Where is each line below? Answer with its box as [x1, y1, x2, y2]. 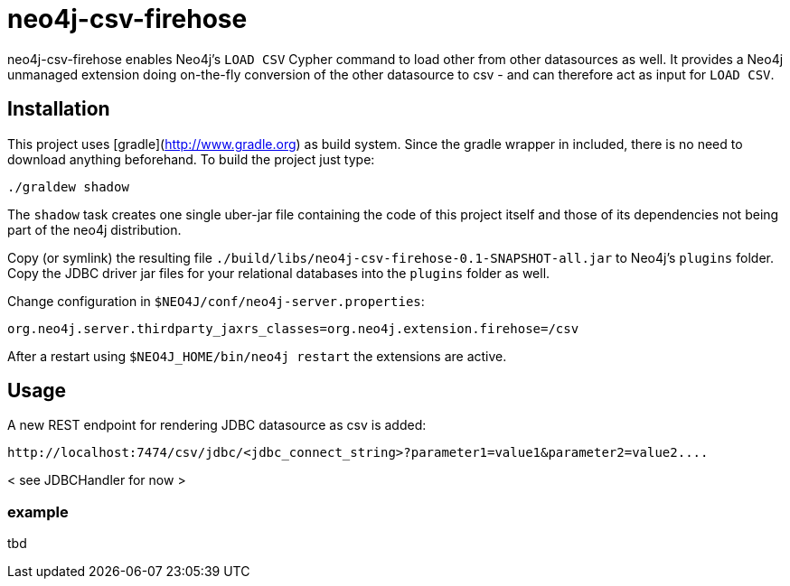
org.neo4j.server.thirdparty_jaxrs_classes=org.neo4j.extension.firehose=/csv [7, 321, 579, 336]
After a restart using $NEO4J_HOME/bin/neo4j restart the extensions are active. [7, 348, 507, 364]
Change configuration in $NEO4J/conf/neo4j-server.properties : [7, 293, 425, 309]
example [7, 502, 69, 521]
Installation [7, 98, 110, 121]
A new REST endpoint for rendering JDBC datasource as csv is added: [7, 417, 427, 433]
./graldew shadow [7, 179, 129, 194]
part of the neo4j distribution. [7, 221, 182, 237]
